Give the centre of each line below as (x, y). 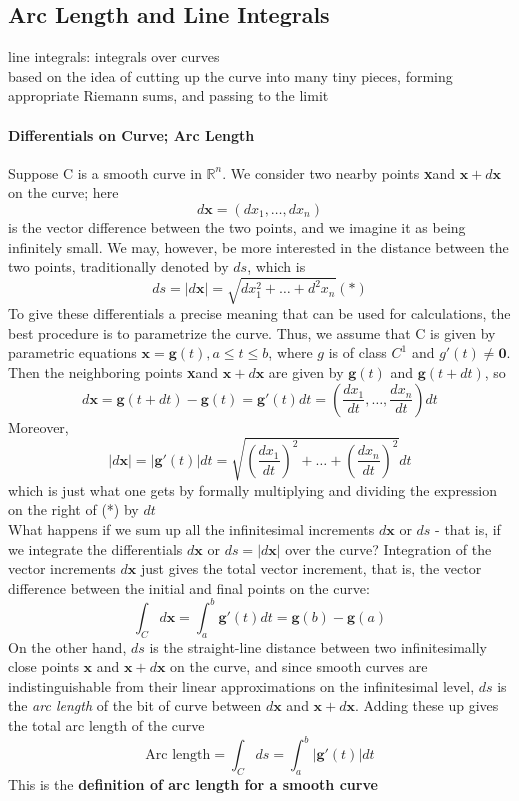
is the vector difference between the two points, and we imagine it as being (237, 226)
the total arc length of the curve (106, 725)
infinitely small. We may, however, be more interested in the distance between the (258, 246)
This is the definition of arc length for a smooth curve (193, 783)
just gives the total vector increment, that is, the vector (311, 568)
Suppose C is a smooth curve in (105, 172)
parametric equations (72, 352)
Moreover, (38, 426)
